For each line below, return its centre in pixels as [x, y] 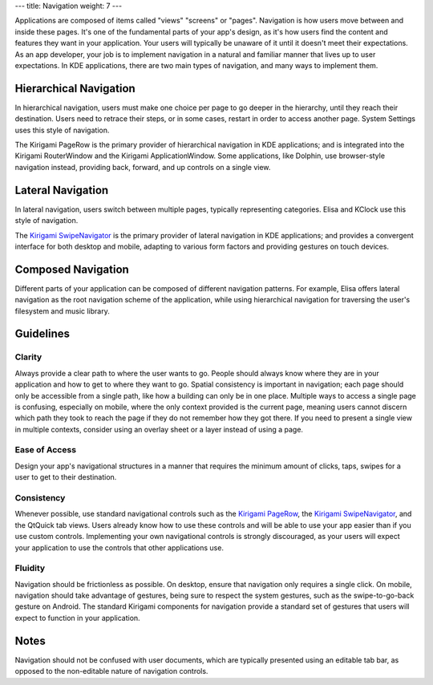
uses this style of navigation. [62, 130]
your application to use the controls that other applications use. [119, 547]
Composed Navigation [72, 269]
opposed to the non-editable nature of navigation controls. [111, 671]
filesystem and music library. [62, 311]
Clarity [28, 357]
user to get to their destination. [66, 477]
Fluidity [30, 568]
